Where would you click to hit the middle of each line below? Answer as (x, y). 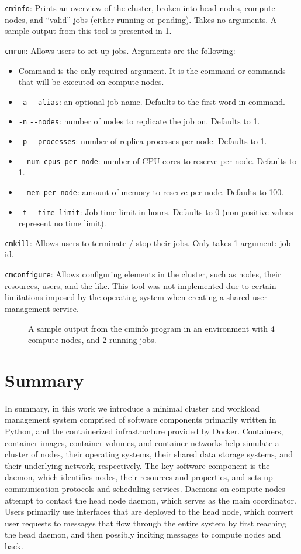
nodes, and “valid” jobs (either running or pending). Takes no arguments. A (141, 19)
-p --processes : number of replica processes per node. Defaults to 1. (143, 141)
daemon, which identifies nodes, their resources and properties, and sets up (139, 477)
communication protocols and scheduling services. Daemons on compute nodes (145, 488)
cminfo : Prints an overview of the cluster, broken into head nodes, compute (140, 8)
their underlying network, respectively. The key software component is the (137, 465)
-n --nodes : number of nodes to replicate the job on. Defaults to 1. (139, 121)
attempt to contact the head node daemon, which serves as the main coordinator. (150, 500)
